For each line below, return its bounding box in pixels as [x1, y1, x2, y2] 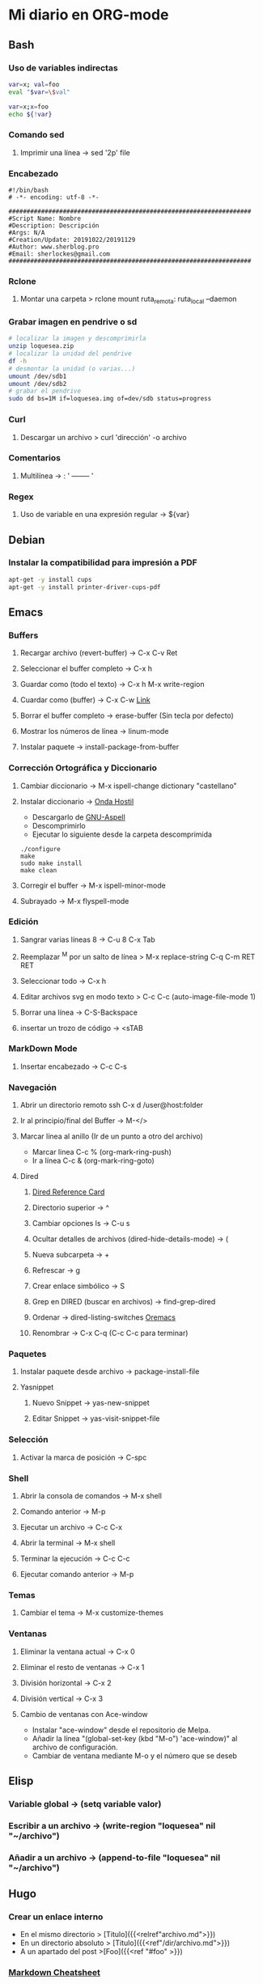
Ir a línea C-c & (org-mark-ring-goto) [32, 1155, 155, 1166]
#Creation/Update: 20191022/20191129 [8, 235, 136, 244]
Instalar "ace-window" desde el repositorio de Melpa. [32, 1725, 211, 1735]
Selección [8, 1434, 49, 1445]
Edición [8, 916, 39, 927]
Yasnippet [19, 1382, 54, 1393]
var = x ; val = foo [8, 80, 60, 88]
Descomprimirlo [32, 820, 87, 830]
